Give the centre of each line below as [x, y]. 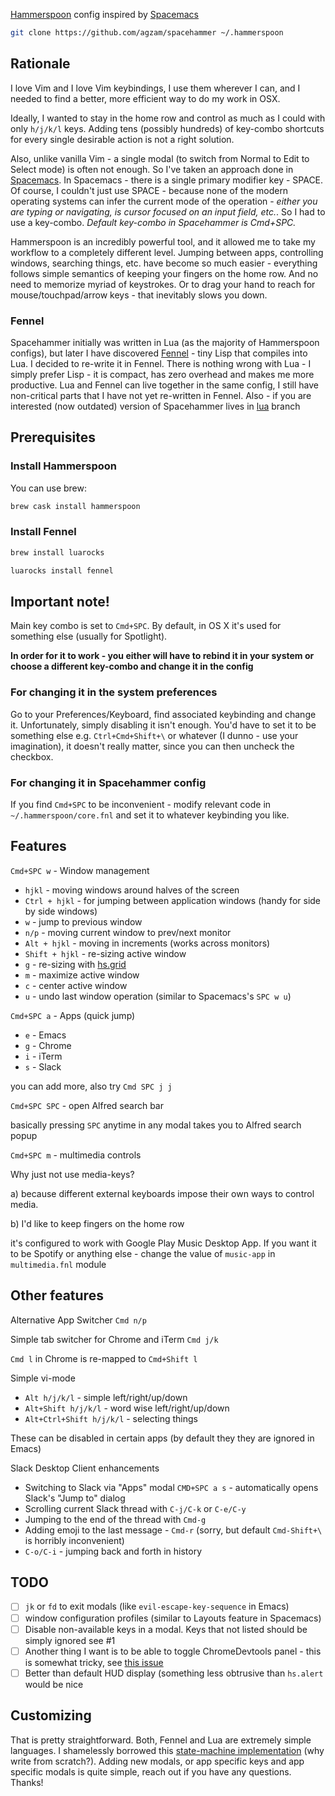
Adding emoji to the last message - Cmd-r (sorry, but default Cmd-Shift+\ [173, 1530]
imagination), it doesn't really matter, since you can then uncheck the [152, 746]
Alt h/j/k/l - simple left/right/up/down [106, 1397]
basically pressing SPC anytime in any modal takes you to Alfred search [156, 1125]
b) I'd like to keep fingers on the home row [97, 1223]
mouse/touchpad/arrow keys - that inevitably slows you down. [139, 295]
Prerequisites [53, 437]
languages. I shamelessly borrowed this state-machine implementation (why [167, 1750]
